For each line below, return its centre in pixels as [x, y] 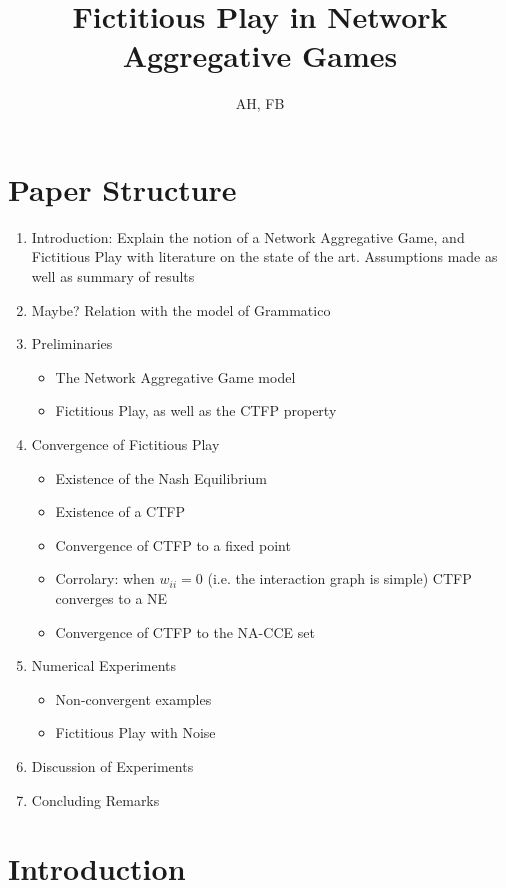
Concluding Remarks [95, 799]
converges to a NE [111, 597]
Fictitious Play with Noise [135, 732]
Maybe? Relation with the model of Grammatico [181, 309]
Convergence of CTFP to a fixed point [173, 544]
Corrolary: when [105, 578]
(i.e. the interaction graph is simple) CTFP [339, 578]
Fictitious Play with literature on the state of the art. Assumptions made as [264, 256]
